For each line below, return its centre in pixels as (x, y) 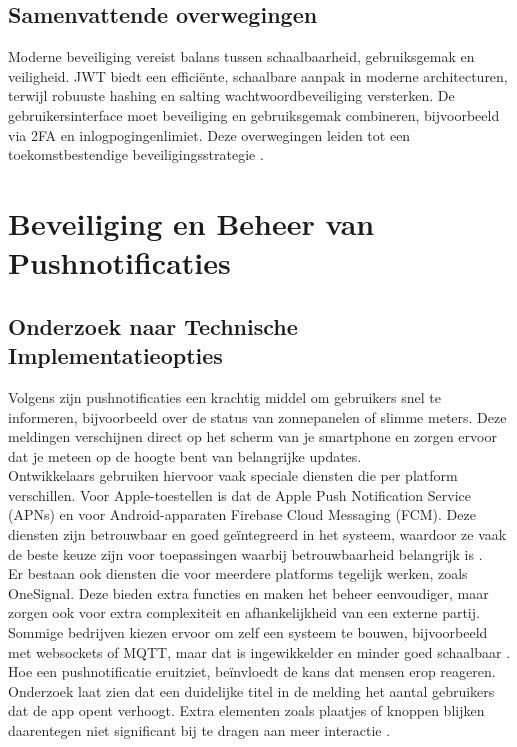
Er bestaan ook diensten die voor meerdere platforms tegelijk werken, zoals (238, 573)
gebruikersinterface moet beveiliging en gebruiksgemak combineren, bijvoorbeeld (254, 114)
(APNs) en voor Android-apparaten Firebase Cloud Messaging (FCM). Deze (242, 514)
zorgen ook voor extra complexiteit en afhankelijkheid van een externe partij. (244, 612)
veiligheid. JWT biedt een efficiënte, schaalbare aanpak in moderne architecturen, (258, 75)
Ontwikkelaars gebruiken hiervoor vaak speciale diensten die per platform (233, 475)
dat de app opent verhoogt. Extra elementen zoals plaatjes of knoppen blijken (246, 710)
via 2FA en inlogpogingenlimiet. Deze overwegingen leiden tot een (209, 134)
